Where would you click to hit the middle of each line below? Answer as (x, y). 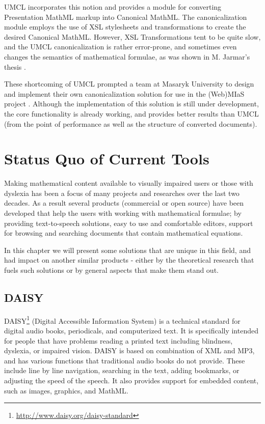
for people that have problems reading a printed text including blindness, (118, 340)
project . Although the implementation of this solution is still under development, (131, 104)
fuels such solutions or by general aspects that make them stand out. (111, 270)
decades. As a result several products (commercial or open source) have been (124, 203)
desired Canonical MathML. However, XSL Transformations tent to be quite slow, (132, 36)
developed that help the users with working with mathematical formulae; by (123, 213)
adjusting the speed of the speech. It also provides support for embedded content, (131, 380)
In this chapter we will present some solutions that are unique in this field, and (127, 250)
